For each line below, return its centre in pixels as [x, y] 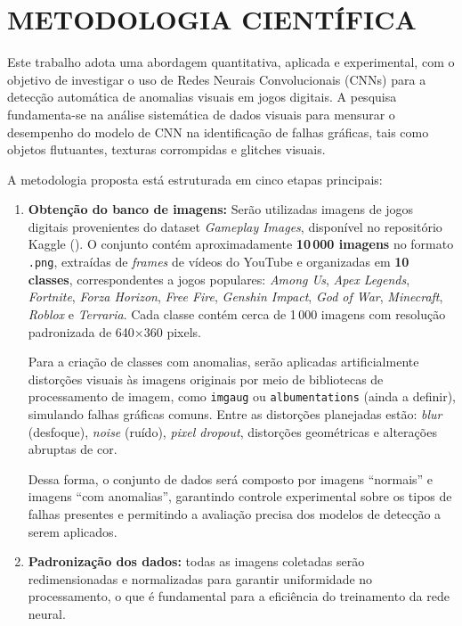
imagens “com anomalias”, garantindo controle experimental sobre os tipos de [240, 496]
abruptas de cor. [73, 449]
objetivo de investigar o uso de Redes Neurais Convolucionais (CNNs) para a [217, 79]
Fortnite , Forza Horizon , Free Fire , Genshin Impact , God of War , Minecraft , [235, 297]
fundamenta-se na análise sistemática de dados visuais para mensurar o [201, 114]
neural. [47, 613]
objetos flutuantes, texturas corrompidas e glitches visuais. [166, 149]
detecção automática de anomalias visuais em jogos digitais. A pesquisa [202, 97]
